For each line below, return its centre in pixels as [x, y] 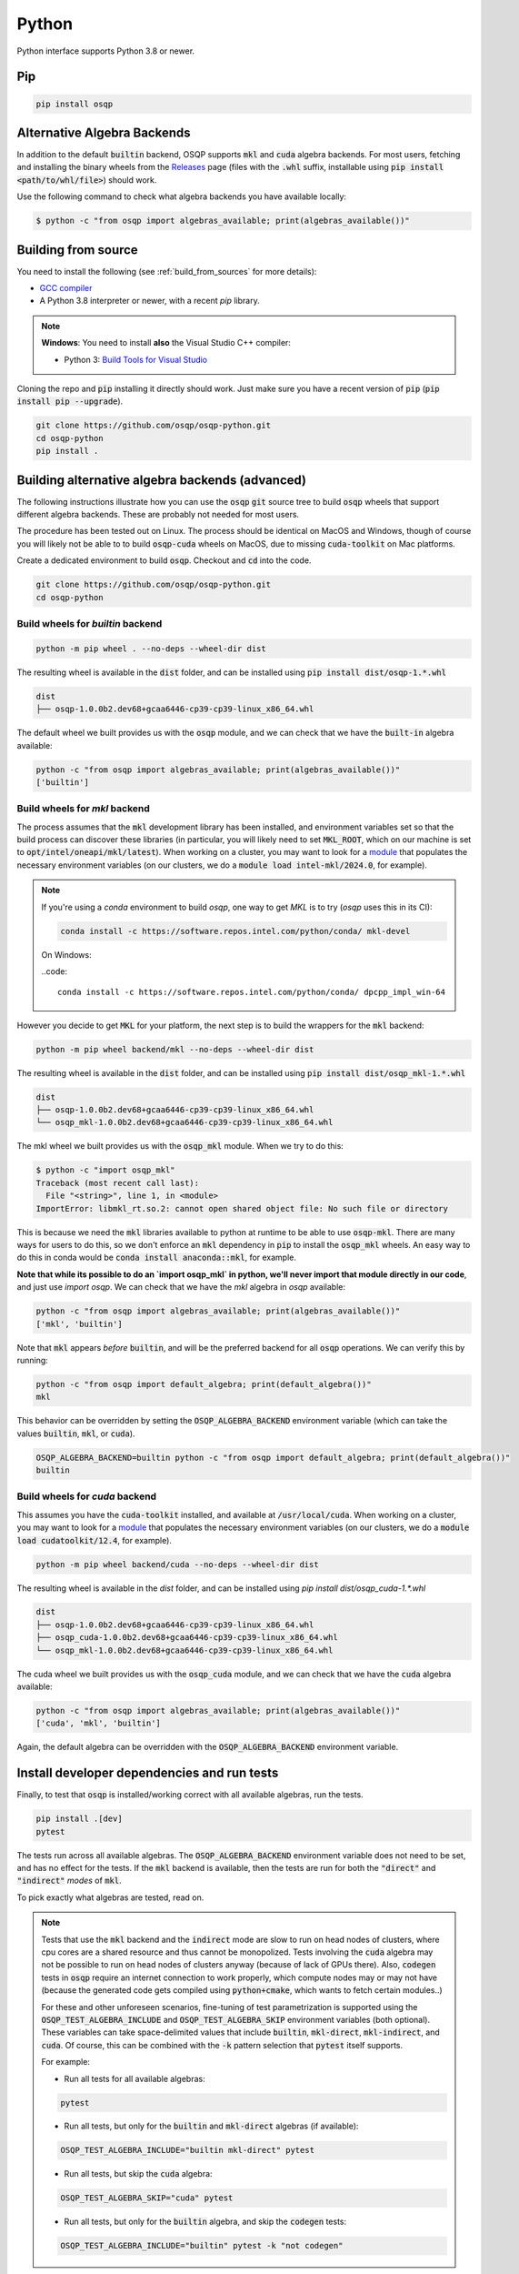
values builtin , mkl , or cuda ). [76, 1434]
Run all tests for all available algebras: [135, 2078]
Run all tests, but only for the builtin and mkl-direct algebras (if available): [211, 2126]
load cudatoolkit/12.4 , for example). [95, 1540]
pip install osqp [75, 104]
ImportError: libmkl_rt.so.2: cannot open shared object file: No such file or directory [242, 1208]
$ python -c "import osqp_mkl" [106, 1170]
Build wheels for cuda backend [87, 1496]
